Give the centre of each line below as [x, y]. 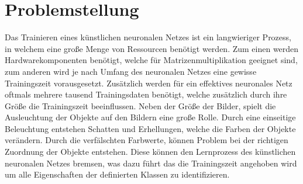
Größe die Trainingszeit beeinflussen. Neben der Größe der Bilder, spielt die [140, 105]
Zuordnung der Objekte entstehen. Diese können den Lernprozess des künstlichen [150, 152]
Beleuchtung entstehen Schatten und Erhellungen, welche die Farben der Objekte [150, 128]
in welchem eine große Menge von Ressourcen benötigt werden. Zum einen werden [152, 48]
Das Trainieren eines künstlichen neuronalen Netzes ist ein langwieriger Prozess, [148, 37]
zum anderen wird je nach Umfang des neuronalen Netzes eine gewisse [131, 71]
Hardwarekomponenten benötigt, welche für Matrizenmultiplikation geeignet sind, [151, 60]
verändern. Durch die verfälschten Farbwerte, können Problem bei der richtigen [147, 140]
